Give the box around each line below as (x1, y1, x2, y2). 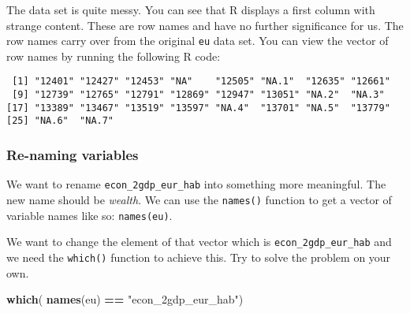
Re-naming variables (6, 144, 139, 164)
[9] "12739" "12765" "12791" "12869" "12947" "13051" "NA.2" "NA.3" (12, 89, 385, 101)
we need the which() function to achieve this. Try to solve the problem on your (6, 248, 391, 265)
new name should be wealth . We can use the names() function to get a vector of (6, 191, 392, 207)
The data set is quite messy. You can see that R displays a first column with (6, 2, 375, 17)
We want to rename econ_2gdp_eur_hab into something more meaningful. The (6, 176, 386, 192)
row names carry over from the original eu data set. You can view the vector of (6, 32, 389, 49)
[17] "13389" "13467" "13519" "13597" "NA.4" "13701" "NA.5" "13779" (6, 102, 390, 114)
